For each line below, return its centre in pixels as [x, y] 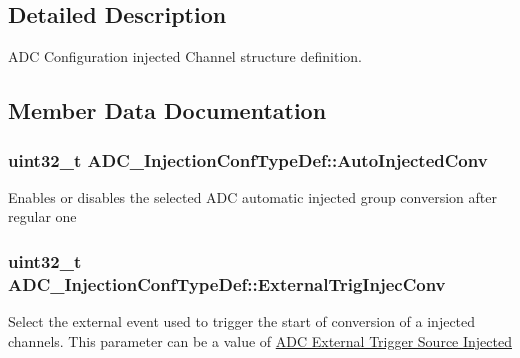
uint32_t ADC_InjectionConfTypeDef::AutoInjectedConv [248, 159]
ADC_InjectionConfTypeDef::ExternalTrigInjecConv [227, 283]
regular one [42, 216]
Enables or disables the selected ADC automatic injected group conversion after [252, 196]
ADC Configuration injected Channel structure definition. [185, 56]
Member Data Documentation [167, 110]
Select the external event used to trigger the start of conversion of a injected [242, 321]
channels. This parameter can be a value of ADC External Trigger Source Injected [260, 340]
